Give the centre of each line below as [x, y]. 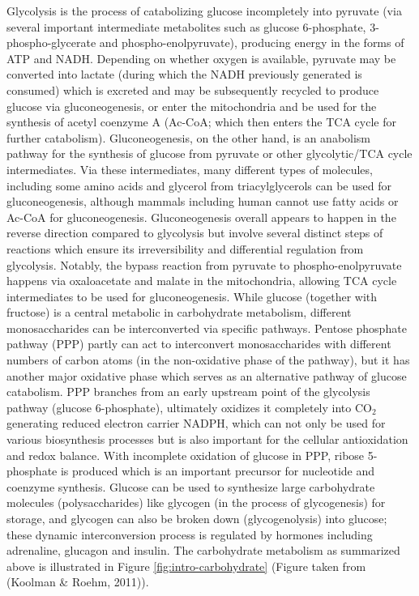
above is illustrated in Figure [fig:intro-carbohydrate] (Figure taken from [186, 566]
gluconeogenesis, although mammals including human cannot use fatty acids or [203, 201]
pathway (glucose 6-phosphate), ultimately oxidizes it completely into [179, 407]
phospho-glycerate [51, 43]
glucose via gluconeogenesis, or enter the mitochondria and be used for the [192, 106]
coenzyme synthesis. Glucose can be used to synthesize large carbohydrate [191, 486]
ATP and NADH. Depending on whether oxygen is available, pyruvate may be [201, 58]
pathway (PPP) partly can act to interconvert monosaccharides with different [199, 344]
